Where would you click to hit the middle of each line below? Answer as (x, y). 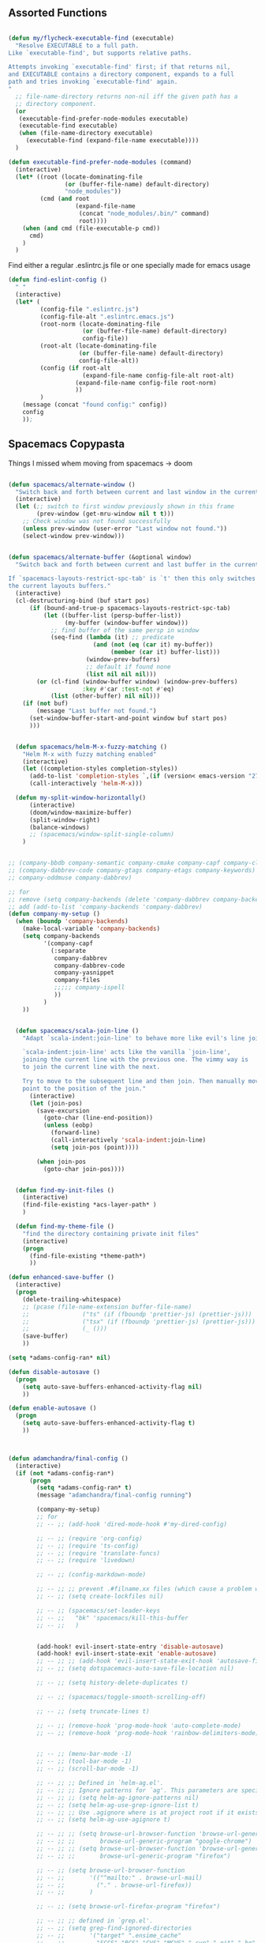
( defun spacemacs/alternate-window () (72, 484)
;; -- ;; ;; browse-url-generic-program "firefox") (134, 1856)
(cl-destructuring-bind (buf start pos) (82, 601)
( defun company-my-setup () (54, 914)
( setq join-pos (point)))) (95, 1147)
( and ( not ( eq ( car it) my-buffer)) (153, 645)
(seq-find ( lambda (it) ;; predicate (112, 638)
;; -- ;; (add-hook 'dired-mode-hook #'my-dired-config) (132, 1524)
